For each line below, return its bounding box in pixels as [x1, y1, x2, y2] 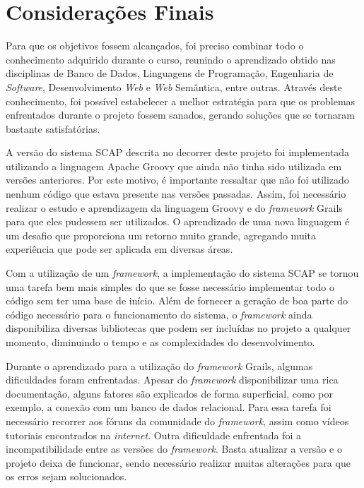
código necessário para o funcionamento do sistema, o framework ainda [6, 307, 312, 321]
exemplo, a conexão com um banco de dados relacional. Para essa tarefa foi [6, 400, 331, 415]
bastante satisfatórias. [6, 121, 100, 136]
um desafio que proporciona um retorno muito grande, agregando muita [6, 227, 317, 242]
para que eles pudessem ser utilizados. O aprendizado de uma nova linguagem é [6, 214, 350, 229]
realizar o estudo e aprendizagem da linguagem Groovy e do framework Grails [6, 200, 343, 215]
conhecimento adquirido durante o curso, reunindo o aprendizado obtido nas [6, 52, 336, 66]
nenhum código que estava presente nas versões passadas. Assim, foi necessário [6, 186, 346, 201]
